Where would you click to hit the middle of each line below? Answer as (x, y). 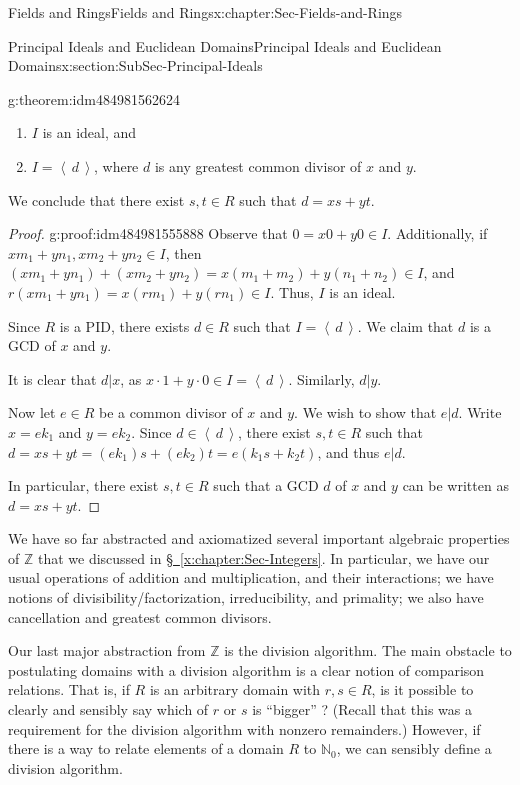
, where (116, 165)
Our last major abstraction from (107, 650)
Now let (32, 412)
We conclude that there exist (96, 199)
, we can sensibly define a (414, 748)
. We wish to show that (365, 412)
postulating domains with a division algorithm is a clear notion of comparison (246, 669)
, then (183, 252)
